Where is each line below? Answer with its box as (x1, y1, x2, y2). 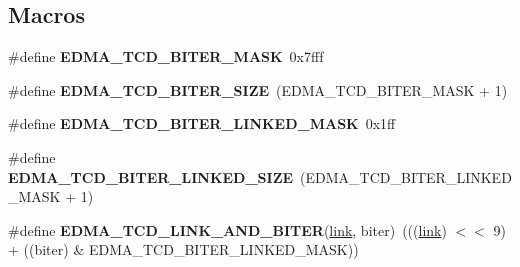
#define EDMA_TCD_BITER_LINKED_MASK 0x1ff (8, 113, 396, 134)
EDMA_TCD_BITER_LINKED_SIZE (8, 166, 294, 187)
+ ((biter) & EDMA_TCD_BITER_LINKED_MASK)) (8, 239, 359, 260)
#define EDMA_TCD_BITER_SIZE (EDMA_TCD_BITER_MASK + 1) (8, 79, 508, 100)
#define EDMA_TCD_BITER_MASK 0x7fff (8, 46, 324, 67)
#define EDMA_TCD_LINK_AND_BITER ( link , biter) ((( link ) (8, 219, 447, 240)
